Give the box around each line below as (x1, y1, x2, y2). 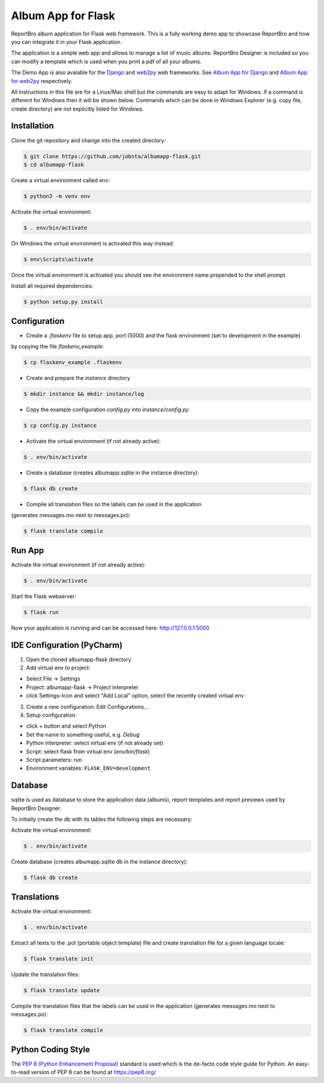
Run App (11, 545, 44, 556)
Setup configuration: (26, 711, 77, 719)
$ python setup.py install (23, 298, 103, 305)
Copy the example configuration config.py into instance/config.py (26, 406, 189, 413)
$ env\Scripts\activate (23, 256, 94, 263)
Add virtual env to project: (26, 664, 91, 672)
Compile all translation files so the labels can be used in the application (26, 500, 202, 508)
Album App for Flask (11, 9, 115, 22)
